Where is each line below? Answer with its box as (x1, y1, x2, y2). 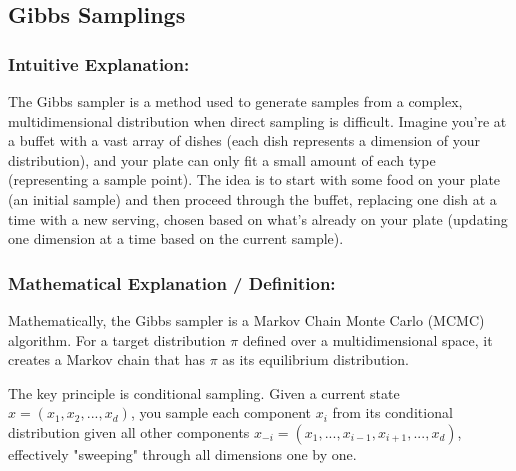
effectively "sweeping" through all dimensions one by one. (8, 443, 357, 464)
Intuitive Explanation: (8, 51, 190, 76)
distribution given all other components (8, 421, 250, 442)
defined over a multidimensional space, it (242, 329, 493, 350)
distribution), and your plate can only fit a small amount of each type (8, 149, 436, 170)
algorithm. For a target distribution (8, 329, 226, 350)
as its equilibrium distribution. (222, 349, 409, 370)
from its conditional (332, 402, 453, 423)
